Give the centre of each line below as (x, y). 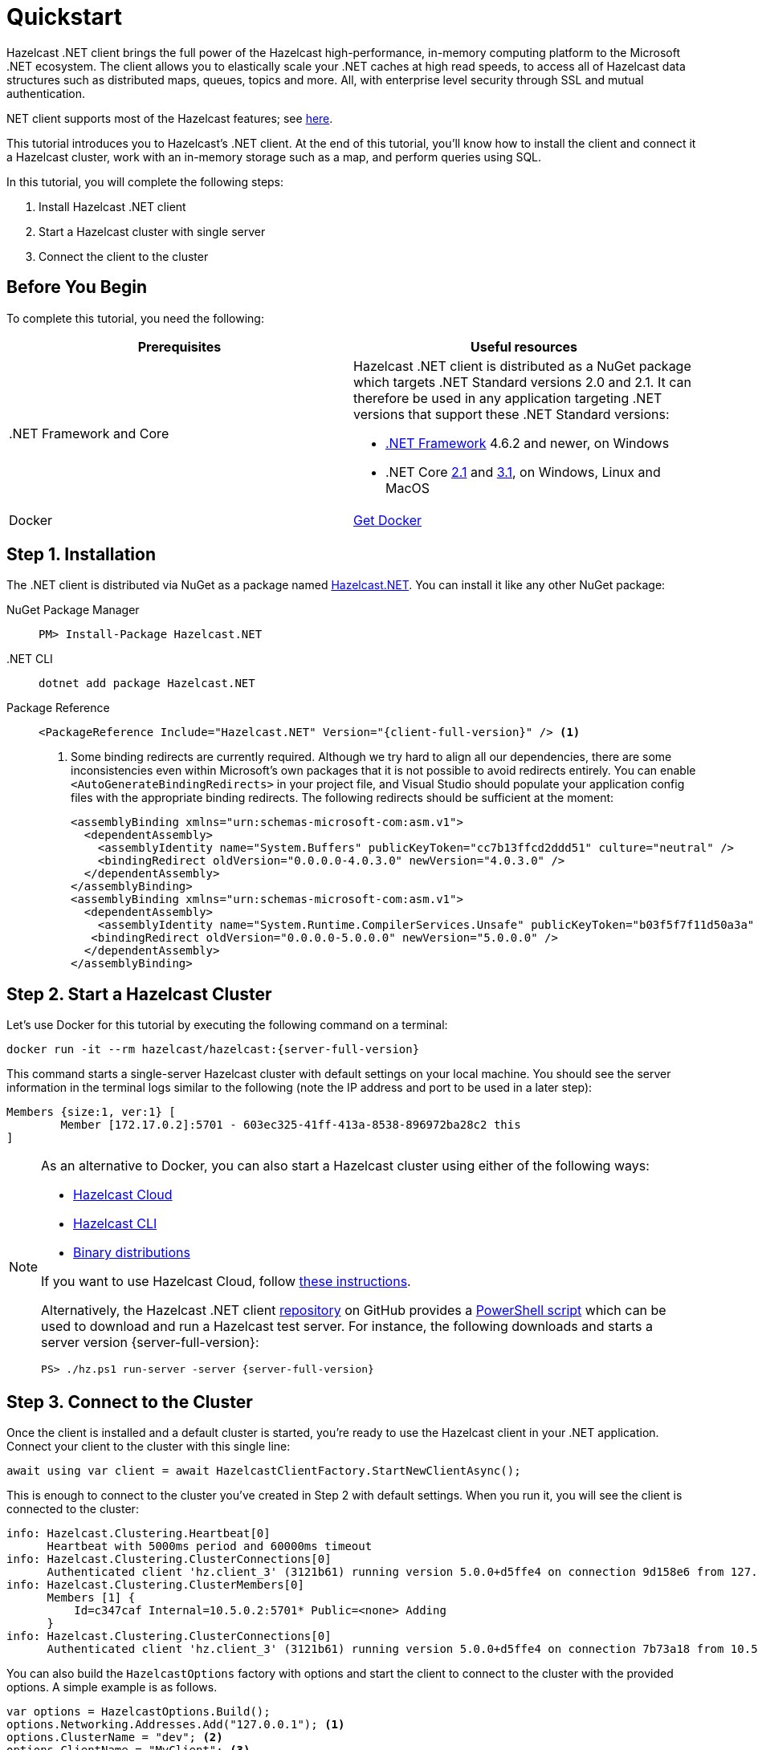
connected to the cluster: (73, 1509)
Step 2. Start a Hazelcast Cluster (139, 994)
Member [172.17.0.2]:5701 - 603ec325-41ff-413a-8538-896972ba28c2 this (291, 1125)
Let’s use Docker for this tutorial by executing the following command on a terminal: (227, 1025)
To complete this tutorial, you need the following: (135, 318)
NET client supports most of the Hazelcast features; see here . (170, 118)
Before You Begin (77, 287)
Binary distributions (132, 1253)
